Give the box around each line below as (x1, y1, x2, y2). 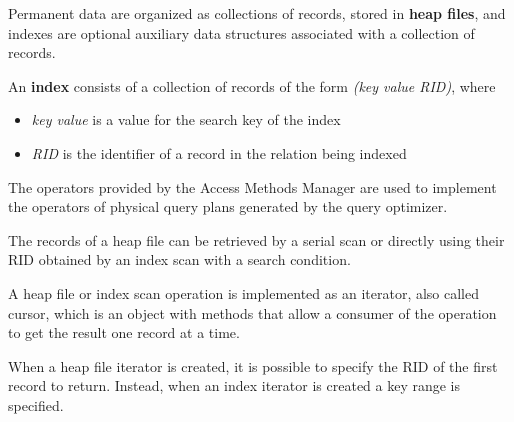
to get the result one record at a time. (8, 322, 240, 343)
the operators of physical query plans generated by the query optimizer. (8, 196, 448, 217)
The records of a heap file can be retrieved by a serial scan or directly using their (8, 229, 505, 250)
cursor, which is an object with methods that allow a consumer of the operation (8, 302, 497, 323)
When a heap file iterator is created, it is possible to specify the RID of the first (8, 355, 498, 376)
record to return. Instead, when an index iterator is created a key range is (8, 375, 461, 396)
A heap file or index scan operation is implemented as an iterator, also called (8, 282, 480, 303)
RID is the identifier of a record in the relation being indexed (31, 142, 407, 163)
